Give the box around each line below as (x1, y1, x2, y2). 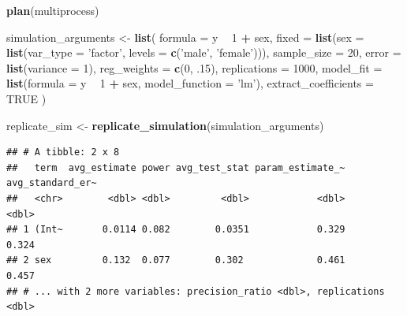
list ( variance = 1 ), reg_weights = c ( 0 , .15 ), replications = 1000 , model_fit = (6, 59, 383, 76)
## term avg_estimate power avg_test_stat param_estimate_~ (6, 162, 345, 173)
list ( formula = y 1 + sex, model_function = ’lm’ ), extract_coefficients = (6, 75, 374, 91)
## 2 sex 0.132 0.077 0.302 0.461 (6, 255, 345, 266)
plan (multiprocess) (6, 2, 99, 18)
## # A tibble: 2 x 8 (6, 147, 120, 158)
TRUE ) (6, 90, 47, 106)
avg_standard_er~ (6, 177, 97, 189)
